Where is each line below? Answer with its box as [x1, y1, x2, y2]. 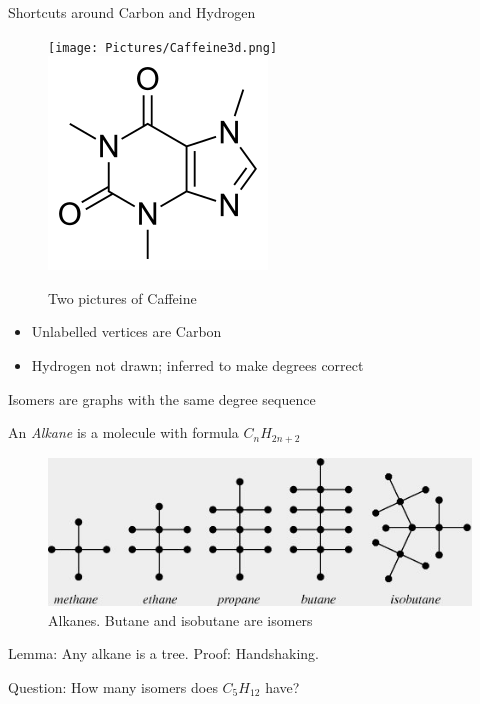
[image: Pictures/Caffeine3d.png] [48, 40, 278, 55]
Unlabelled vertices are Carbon [31, 321, 222, 342]
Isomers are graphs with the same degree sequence [8, 388, 316, 409]
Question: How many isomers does [8, 676, 218, 697]
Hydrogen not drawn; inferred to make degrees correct [31, 355, 364, 376]
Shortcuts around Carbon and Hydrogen [8, 2, 256, 22]
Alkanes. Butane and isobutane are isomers [48, 609, 313, 630]
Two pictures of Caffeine [48, 287, 197, 308]
